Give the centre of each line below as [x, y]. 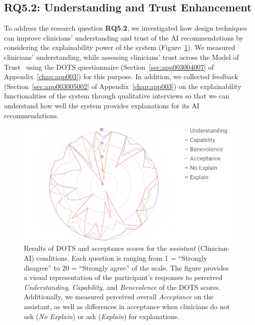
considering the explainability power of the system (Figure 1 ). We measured [120, 47]
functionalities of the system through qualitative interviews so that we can [117, 96]
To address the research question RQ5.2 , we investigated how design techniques [126, 28]
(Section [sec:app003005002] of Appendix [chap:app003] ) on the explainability [123, 86]
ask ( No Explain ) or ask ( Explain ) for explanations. [102, 316]
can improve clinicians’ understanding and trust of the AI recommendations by [124, 37]
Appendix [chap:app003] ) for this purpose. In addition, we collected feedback [121, 76]
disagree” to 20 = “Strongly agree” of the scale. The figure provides [126, 267]
